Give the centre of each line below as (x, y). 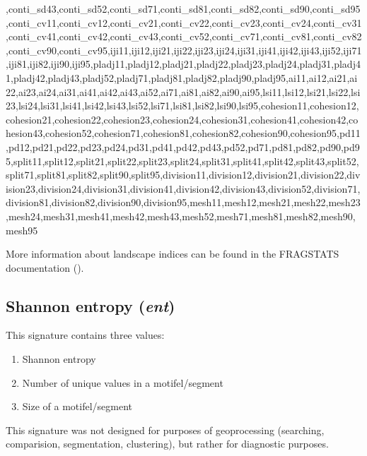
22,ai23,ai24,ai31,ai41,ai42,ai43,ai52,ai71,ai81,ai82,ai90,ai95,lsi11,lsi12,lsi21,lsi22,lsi (183, 91)
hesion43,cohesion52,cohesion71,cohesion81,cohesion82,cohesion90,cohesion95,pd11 (183, 133)
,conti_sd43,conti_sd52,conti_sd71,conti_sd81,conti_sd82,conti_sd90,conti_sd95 (183, 8)
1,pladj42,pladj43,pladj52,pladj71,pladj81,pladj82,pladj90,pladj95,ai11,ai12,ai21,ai (182, 77)
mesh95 (22, 230)
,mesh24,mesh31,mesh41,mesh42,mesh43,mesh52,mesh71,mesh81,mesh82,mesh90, (181, 216)
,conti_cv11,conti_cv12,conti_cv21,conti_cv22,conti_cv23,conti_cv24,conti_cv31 (184, 22)
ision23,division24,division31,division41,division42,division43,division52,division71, (183, 188)
